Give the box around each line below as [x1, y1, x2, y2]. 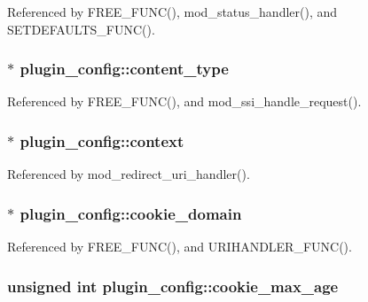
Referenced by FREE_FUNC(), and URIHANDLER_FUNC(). [7, 237, 352, 256]
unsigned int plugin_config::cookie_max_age [7, 275, 339, 297]
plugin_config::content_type [20, 58, 229, 80]
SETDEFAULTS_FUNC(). [7, 19, 155, 38]
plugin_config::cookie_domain [20, 202, 242, 224]
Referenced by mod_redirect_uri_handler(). [7, 165, 250, 183]
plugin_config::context [20, 129, 184, 151]
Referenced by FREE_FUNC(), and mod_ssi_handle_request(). [7, 92, 362, 111]
